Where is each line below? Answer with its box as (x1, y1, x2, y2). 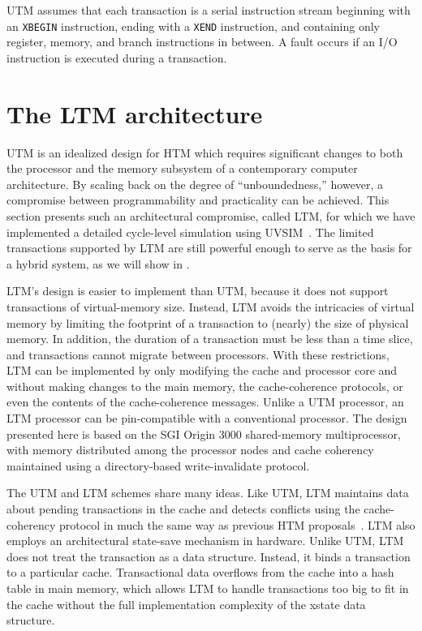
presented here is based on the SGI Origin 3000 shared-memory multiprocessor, (6, 425, 401, 442)
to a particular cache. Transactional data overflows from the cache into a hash (6, 564, 394, 581)
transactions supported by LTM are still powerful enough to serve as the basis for (6, 239, 412, 256)
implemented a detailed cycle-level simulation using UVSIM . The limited (6, 223, 374, 240)
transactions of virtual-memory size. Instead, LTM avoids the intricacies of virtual (6, 298, 415, 315)
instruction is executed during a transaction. (6, 49, 227, 66)
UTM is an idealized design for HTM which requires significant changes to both (6, 144, 403, 161)
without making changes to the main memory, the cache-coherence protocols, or (6, 377, 403, 394)
